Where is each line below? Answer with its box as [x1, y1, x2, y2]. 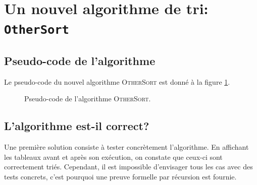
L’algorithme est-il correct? [4, 118, 149, 134]
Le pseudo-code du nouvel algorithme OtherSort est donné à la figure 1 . [4, 76, 230, 87]
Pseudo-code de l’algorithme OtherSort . [24, 93, 151, 104]
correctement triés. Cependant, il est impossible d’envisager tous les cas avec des [4, 161, 253, 172]
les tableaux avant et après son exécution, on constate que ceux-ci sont [4, 151, 223, 162]
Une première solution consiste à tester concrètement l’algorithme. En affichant [4, 142, 249, 152]
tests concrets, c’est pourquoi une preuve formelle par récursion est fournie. [4, 171, 237, 182]
